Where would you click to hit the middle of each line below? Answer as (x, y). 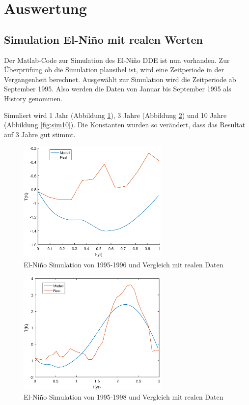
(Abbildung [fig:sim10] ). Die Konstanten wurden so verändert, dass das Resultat (125, 125)
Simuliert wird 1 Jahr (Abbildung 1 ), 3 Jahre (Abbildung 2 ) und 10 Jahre (115, 115)
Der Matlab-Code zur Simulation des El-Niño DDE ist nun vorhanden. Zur (117, 60)
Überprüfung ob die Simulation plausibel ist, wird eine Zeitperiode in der (114, 70)
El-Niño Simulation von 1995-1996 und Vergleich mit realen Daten (124, 264)
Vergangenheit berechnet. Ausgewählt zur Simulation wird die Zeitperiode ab (120, 79)
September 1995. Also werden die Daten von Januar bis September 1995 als (118, 89)
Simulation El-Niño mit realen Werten (103, 39)
